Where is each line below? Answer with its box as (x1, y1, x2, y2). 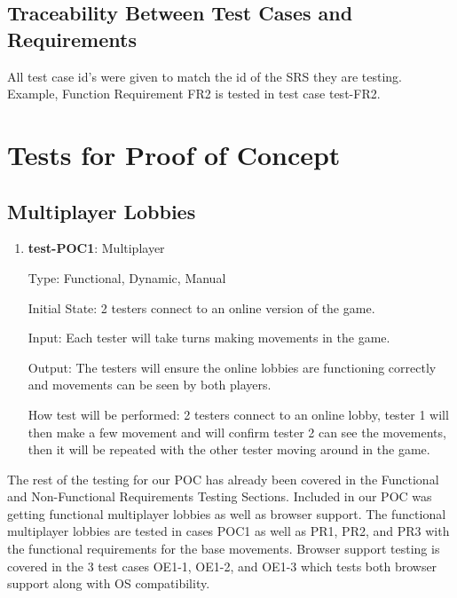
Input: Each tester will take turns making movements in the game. (28, 328, 390, 347)
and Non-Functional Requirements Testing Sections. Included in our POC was (7, 487, 432, 506)
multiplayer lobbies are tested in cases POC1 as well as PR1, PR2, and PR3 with (7, 522, 450, 540)
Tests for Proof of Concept (7, 136, 341, 172)
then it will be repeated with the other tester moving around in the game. (28, 440, 430, 459)
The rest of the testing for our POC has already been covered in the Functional (7, 469, 439, 488)
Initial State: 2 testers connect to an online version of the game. (28, 298, 375, 317)
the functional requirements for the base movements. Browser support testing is (7, 539, 440, 558)
